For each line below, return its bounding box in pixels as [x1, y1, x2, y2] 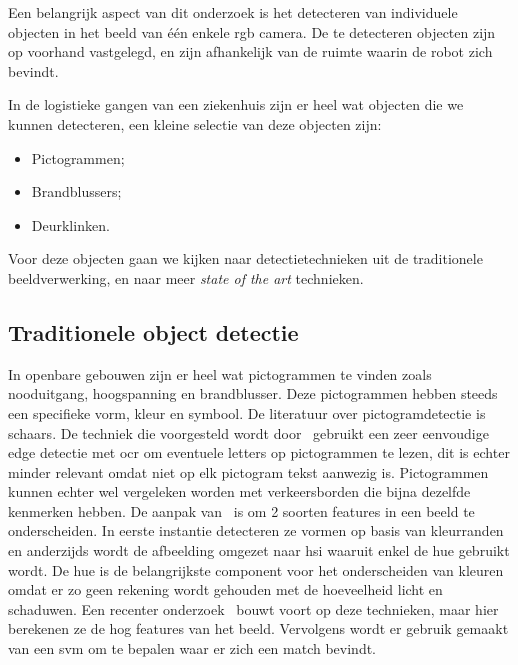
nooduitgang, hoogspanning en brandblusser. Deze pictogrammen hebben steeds [8, 383, 498, 404]
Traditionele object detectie [8, 316, 299, 347]
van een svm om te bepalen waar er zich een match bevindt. [8, 638, 377, 659]
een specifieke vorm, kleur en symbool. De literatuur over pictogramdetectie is [8, 402, 486, 423]
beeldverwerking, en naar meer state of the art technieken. [8, 267, 364, 288]
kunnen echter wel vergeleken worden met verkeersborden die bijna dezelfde [8, 481, 471, 502]
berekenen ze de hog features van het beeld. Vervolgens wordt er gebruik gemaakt [8, 618, 509, 639]
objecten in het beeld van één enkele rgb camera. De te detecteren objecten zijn [8, 21, 496, 42]
